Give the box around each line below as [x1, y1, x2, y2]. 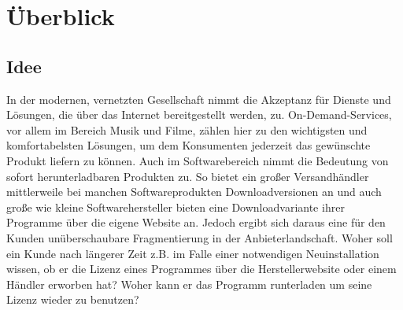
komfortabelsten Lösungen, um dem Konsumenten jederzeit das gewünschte [6, 137, 371, 153]
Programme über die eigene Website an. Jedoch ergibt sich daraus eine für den [6, 214, 386, 231]
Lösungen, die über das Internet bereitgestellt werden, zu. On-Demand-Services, [6, 106, 392, 123]
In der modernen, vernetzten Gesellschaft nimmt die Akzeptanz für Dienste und [6, 90, 391, 107]
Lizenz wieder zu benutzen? [6, 291, 139, 308]
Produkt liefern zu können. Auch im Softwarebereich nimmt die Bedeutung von [6, 152, 389, 168]
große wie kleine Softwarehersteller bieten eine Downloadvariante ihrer [6, 198, 345, 215]
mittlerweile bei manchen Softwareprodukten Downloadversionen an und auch [6, 183, 382, 200]
